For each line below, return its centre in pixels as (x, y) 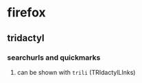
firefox (26, 13)
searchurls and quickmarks (54, 58)
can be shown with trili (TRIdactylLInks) (76, 72)
